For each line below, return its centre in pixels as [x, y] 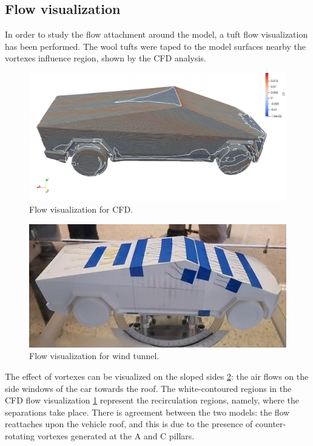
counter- [271, 424]
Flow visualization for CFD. [81, 209]
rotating [20, 435]
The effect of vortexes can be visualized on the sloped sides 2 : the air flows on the [157, 376]
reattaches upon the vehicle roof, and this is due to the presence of [129, 424]
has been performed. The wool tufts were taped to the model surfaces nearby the [155, 46]
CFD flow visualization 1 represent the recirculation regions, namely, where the [152, 400]
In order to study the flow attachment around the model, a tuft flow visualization [156, 34]
